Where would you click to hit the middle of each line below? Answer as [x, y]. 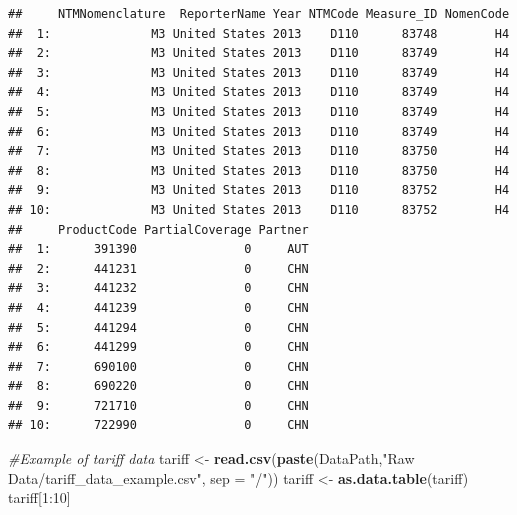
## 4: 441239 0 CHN [158, 307]
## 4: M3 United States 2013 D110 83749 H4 [259, 92]
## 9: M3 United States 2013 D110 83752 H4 [259, 190]
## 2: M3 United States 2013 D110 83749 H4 [259, 53]
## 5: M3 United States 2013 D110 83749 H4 [259, 111]
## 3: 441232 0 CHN [158, 288]
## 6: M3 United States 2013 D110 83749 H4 [259, 131]
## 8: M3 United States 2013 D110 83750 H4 [259, 170]
